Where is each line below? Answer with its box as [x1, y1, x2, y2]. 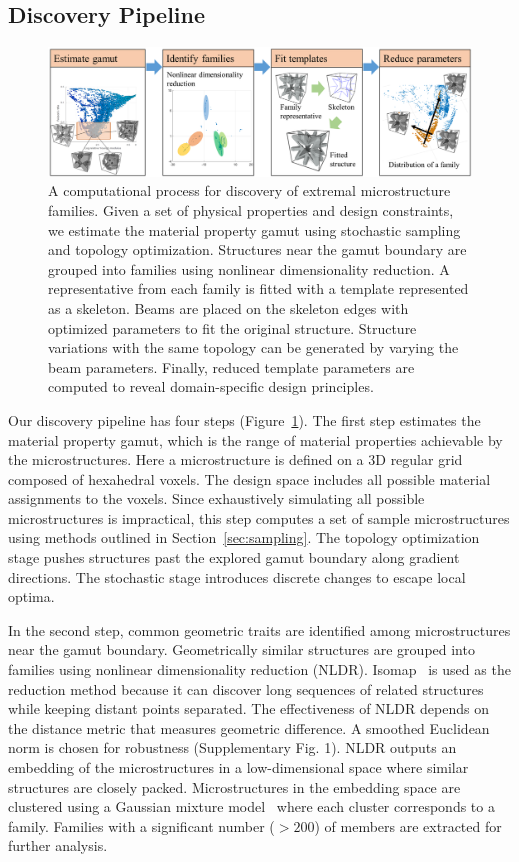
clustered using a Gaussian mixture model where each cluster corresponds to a [8, 796, 495, 817]
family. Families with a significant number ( [8, 815, 275, 836]
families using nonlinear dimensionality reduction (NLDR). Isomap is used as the [8, 659, 511, 680]
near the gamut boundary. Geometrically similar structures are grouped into [8, 639, 475, 660]
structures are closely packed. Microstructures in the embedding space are [8, 776, 461, 797]
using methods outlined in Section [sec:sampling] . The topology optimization [8, 527, 480, 548]
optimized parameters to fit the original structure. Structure [48, 317, 417, 338]
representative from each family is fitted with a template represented [48, 278, 469, 299]
